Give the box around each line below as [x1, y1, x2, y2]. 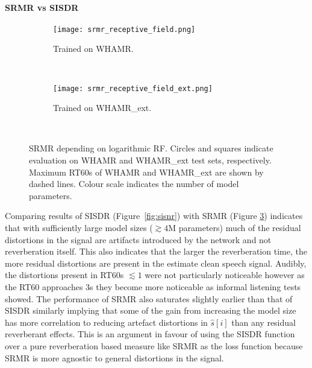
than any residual [231, 316, 296, 328]
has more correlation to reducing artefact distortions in [5, 316, 208, 328]
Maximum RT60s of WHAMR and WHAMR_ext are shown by [29, 165, 264, 178]
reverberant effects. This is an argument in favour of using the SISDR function [5, 328, 295, 340]
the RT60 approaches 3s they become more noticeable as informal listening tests [5, 281, 301, 293]
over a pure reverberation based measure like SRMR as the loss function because [5, 339, 303, 352]
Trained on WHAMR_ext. [53, 101, 152, 114]
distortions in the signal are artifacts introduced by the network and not [5, 233, 272, 246]
